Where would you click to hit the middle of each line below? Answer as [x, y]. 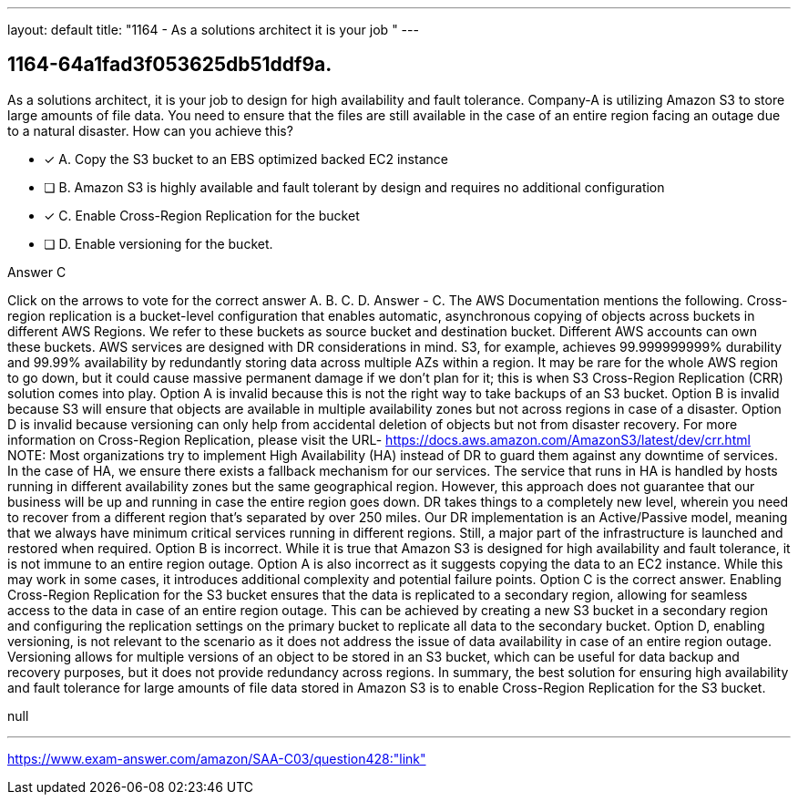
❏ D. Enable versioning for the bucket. [159, 243]
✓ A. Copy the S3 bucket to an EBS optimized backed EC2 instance [246, 159]
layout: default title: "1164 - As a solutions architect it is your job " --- [213, 30]
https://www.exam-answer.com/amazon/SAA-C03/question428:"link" [217, 758]
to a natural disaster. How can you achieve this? [150, 130]
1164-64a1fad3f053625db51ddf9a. [170, 65]
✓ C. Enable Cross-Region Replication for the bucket [202, 215]
